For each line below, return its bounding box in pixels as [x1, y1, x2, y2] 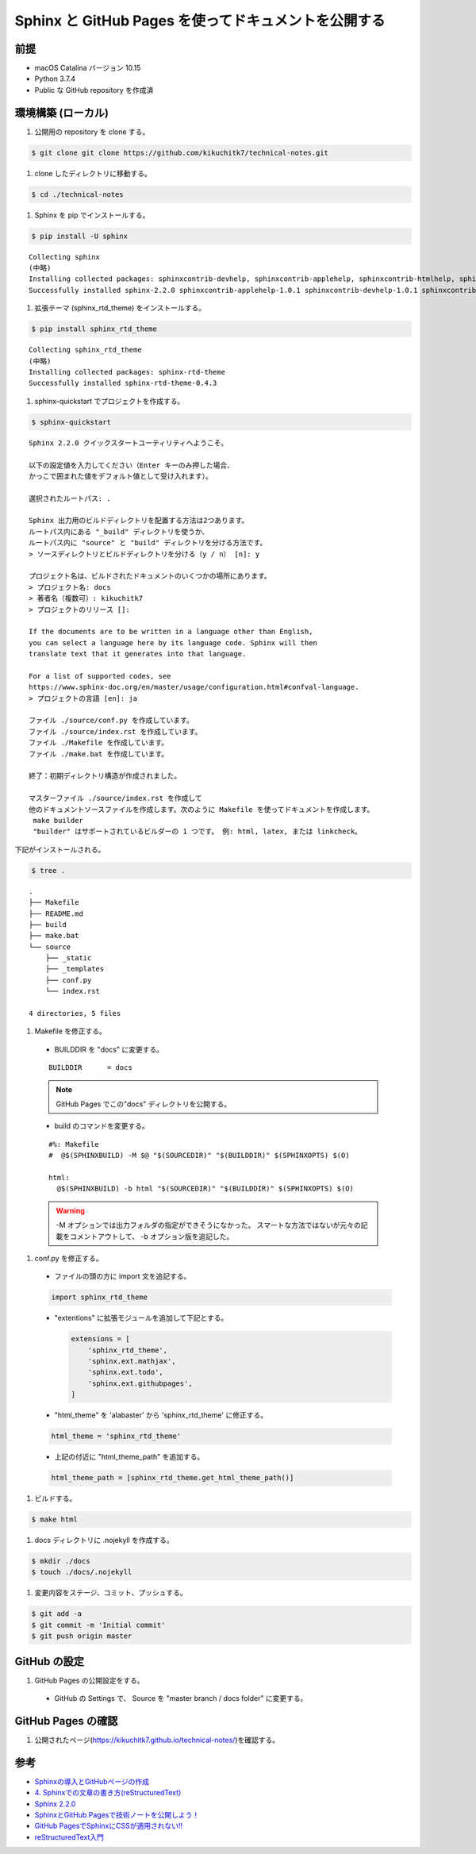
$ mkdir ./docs [31, 1556, 90, 1566]
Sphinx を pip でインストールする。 [34, 210, 150, 220]
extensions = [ [71, 1334, 130, 1344]
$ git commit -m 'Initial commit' [31, 1620, 166, 1629]
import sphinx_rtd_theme [51, 1293, 148, 1302]
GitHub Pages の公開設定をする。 [34, 1675, 144, 1685]
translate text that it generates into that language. [29, 649, 247, 659]
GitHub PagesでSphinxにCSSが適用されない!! [34, 1821, 182, 1831]
